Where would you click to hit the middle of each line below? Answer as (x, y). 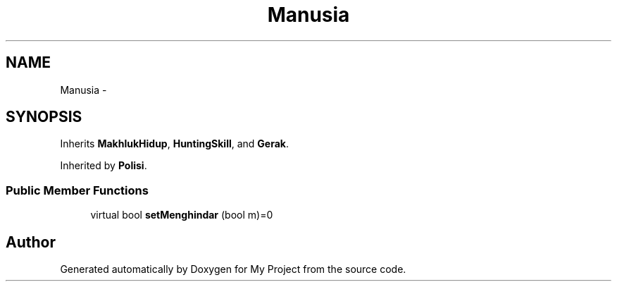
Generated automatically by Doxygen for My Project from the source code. (233, 269)
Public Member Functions (77, 190)
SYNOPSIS (44, 117)
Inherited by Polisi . (104, 166)
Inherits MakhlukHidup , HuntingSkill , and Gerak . (175, 144)
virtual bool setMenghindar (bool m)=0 (182, 215)
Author (31, 242)
